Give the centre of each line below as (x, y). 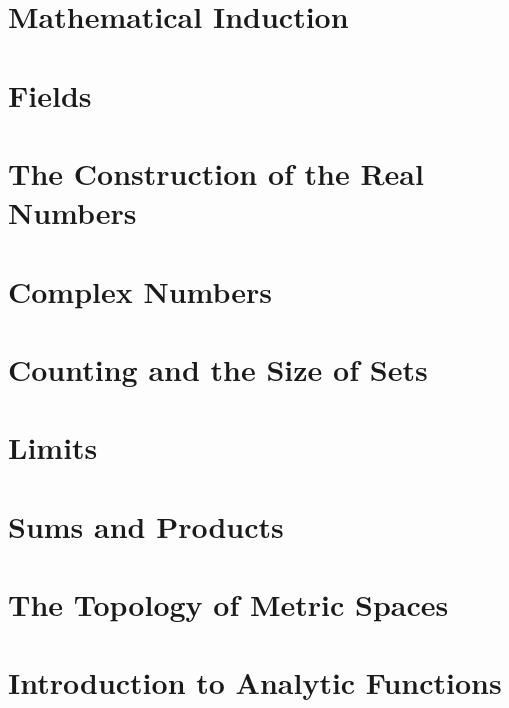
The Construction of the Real (216, 172)
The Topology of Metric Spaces (228, 604)
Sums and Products (146, 525)
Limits (53, 447)
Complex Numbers (140, 290)
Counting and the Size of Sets (218, 368)
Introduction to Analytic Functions (255, 682)
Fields (50, 94)
